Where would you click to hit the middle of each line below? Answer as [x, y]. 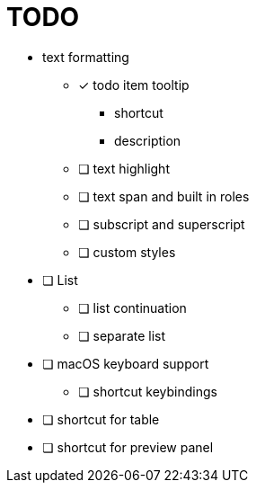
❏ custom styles [127, 252]
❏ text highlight [124, 168]
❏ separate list [122, 335]
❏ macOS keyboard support [126, 363]
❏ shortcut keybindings [148, 391]
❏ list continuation [132, 307]
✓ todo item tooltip [134, 85]
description [148, 140]
